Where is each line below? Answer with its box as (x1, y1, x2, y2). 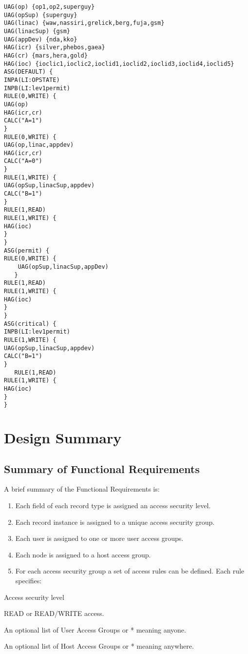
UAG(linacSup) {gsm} (4, 27, 71, 35)
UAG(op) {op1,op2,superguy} (4, 3, 95, 10)
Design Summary (4, 428, 122, 447)
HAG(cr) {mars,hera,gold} (4, 52, 88, 59)
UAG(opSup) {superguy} (4, 11, 77, 19)
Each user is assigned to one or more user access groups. (15, 533, 184, 543)
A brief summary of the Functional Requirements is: (4, 484, 160, 494)
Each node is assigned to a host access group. (15, 549, 151, 559)
